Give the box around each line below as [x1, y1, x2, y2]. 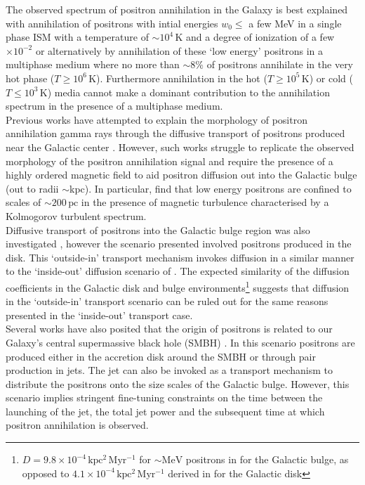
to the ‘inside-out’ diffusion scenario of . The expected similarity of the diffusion [6, 264, 350, 278]
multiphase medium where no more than [6, 57, 180, 72]
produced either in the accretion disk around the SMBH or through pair [6, 349, 316, 363]
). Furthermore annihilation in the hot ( [96, 70, 267, 85]
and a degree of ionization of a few [186, 30, 335, 44]
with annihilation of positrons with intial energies [6, 15, 218, 30]
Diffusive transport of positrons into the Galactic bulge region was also [6, 222, 310, 237]
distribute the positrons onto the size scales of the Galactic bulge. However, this [6, 376, 350, 391]
